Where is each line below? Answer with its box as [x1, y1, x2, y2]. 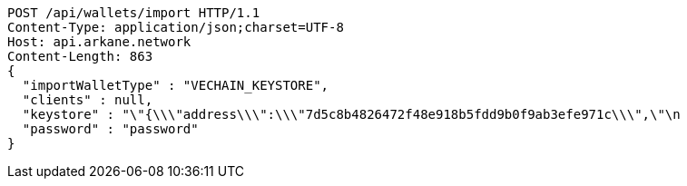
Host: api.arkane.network [7, 34, 191, 49]
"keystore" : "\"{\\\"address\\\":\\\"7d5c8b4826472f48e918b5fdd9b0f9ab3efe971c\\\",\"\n [22, 107, 681, 122]
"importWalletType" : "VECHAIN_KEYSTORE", [22, 78, 329, 93]
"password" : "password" [22, 122, 199, 136]
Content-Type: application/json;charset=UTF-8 [7, 20, 344, 34]
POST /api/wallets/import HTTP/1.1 [7, 5, 260, 20]
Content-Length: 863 [7, 49, 153, 64]
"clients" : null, [22, 93, 153, 107]
